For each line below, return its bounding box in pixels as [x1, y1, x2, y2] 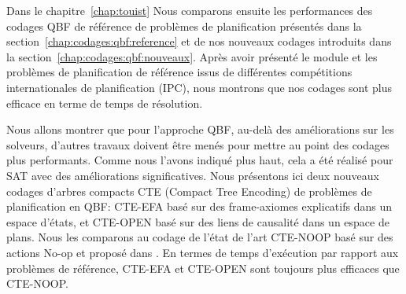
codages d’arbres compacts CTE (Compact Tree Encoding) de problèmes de [6, 182, 372, 199]
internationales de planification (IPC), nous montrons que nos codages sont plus [6, 79, 393, 95]
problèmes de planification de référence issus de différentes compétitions [6, 64, 352, 80]
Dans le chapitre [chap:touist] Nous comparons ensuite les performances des [6, 2, 373, 18]
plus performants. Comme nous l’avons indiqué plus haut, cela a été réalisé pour [6, 152, 393, 168]
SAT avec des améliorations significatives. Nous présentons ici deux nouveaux [6, 167, 379, 183]
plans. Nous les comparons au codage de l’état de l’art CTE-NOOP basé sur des [6, 229, 393, 245]
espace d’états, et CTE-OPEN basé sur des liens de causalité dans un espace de [6, 213, 389, 230]
